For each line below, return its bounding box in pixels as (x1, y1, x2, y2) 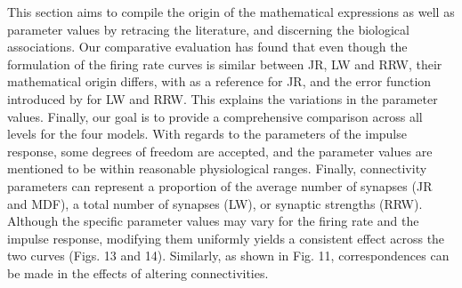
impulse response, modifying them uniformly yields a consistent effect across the (7, 228, 445, 247)
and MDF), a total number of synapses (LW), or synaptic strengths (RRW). (7, 194, 423, 212)
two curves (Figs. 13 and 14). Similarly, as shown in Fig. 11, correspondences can (7, 246, 450, 265)
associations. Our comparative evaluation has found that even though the (7, 37, 408, 56)
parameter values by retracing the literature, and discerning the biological (7, 20, 409, 38)
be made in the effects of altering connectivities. (7, 263, 269, 282)
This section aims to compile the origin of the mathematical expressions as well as (7, 3, 455, 20)
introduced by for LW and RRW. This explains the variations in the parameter (7, 89, 438, 108)
